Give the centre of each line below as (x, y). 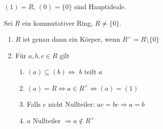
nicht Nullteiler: (72, 104)
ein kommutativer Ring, (57, 23)
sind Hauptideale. (100, 6)
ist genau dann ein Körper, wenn (72, 39)
